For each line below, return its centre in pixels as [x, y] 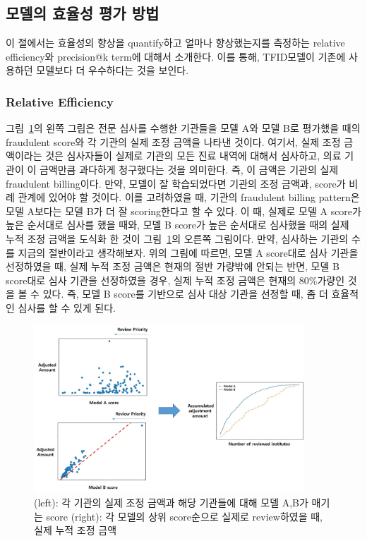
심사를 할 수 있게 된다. [67, 307]
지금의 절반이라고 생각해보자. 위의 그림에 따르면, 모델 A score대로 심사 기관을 [188, 252]
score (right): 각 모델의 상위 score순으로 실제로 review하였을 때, [184, 516]
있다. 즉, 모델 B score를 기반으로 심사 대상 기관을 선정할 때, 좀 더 [185, 294]
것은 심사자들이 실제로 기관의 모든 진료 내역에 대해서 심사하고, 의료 [193, 156]
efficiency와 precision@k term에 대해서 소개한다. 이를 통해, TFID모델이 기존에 [176, 56]
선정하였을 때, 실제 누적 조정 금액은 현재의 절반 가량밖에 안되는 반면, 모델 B [173, 266]
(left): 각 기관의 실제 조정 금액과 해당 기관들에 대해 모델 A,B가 [171, 503]
